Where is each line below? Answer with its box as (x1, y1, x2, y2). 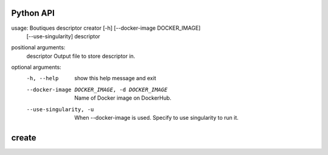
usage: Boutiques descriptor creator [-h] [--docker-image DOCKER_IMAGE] (11, 24, 201, 32)
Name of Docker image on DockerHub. (74, 94, 172, 102)
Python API (11, 8, 55, 18)
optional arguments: (11, 64, 62, 71)
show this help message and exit (74, 75, 156, 82)
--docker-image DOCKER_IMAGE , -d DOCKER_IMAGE (26, 86, 168, 93)
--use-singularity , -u (26, 106, 94, 112)
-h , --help (26, 75, 59, 82)
